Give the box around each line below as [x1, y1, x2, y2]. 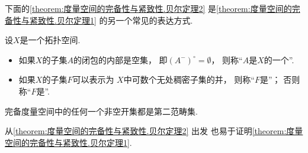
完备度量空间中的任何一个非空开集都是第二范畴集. [5, 105, 198, 117]
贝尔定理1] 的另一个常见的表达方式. [56, 14, 193, 26]
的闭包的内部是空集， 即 [73, 53, 168, 66]
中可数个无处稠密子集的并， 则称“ [123, 73, 255, 86]
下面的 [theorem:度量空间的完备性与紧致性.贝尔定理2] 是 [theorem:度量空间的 [5, 2, 292, 14]
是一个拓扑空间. [20, 34, 81, 46]
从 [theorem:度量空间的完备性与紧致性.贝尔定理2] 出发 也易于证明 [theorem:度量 [5, 125, 303, 137]
